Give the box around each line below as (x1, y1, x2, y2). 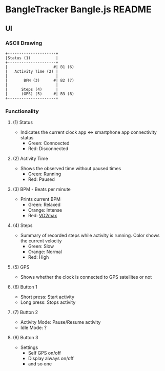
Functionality (5, 108, 39, 115)
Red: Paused (28, 176, 55, 182)
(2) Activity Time (12, 155, 48, 162)
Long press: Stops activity (20, 299, 76, 305)
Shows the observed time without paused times (20, 166, 121, 172)
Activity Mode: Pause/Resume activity (20, 319, 101, 325)
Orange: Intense (28, 207, 63, 213)
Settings (20, 344, 38, 351)
